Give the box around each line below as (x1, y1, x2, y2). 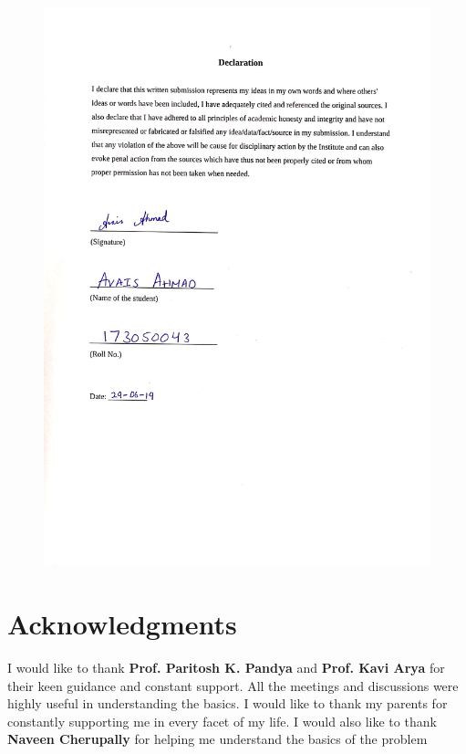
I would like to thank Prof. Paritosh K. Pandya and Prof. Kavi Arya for (7, 658, 445, 677)
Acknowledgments (7, 605, 237, 643)
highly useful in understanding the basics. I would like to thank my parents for (7, 694, 448, 713)
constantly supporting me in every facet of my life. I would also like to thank (7, 711, 437, 730)
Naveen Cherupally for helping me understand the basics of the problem (7, 729, 428, 749)
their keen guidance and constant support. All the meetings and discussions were (7, 675, 459, 695)
